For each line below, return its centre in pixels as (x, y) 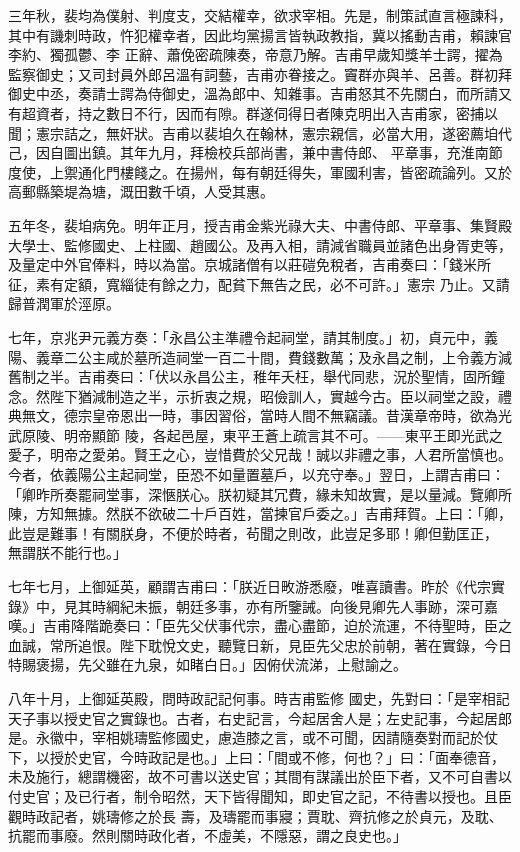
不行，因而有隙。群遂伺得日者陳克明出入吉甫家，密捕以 (315, 112)
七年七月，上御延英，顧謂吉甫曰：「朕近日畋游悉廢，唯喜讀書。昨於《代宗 (249, 586)
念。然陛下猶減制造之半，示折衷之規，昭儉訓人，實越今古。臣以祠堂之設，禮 (260, 395)
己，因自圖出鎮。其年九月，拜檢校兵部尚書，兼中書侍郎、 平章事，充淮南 (248, 152)
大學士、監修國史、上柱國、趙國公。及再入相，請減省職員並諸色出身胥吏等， (260, 244)
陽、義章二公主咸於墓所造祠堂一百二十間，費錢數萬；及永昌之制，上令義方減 (260, 356)
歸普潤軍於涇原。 (64, 303)
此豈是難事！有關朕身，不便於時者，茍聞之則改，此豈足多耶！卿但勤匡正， (253, 532)
